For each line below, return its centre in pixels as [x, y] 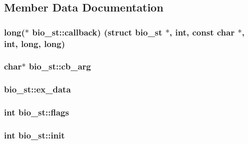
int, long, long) [35, 43]
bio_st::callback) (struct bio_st [97, 32]
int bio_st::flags [37, 112]
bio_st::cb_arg [60, 66]
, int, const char [202, 32]
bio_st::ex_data [38, 89]
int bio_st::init [35, 135]
